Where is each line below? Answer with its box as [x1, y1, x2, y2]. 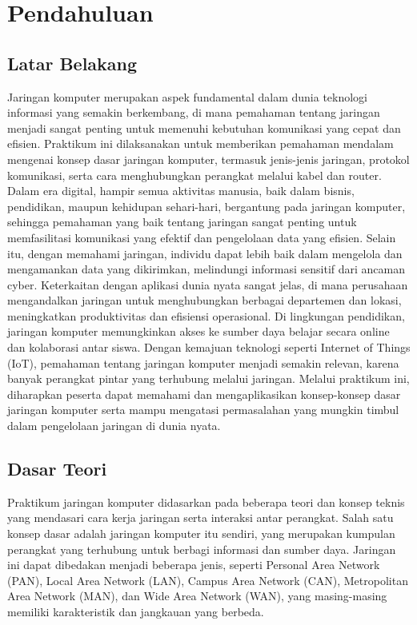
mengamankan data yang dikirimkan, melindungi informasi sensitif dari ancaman [7, 261, 406, 277]
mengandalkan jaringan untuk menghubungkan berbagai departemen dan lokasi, [7, 292, 402, 309]
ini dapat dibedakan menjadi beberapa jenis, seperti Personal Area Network [7, 556, 380, 573]
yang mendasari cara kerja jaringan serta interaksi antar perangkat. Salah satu [7, 509, 394, 526]
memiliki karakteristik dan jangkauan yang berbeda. [7, 603, 264, 619]
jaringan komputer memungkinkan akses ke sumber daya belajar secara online [7, 323, 390, 340]
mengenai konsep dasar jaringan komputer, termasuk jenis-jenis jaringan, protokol [7, 150, 410, 167]
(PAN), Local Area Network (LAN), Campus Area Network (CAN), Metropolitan [7, 571, 408, 588]
